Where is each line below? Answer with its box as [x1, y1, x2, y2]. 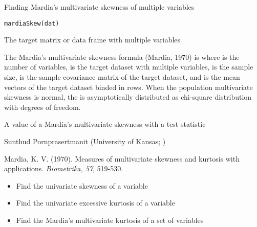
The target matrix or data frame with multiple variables [4, 34, 181, 45]
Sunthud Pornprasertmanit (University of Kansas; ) [4, 136, 166, 146]
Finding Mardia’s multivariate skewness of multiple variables [4, 2, 195, 12]
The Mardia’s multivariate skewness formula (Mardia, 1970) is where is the [4, 51, 240, 62]
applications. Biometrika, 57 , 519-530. [4, 163, 123, 174]
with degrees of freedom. [4, 101, 81, 112]
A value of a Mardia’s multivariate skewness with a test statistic [4, 119, 206, 129]
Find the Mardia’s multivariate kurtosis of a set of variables [16, 214, 204, 225]
